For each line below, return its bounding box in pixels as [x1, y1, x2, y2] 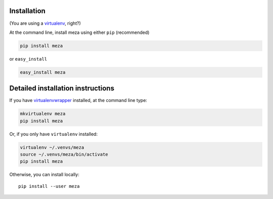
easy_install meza [20, 69, 66, 75]
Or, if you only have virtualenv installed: [9, 131, 98, 137]
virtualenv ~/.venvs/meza [20, 144, 84, 150]
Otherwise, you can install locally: [9, 172, 79, 178]
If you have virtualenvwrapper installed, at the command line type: [9, 97, 148, 104]
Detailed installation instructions [9, 84, 115, 93]
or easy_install [9, 56, 48, 62]
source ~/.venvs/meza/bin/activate [20, 152, 108, 158]
